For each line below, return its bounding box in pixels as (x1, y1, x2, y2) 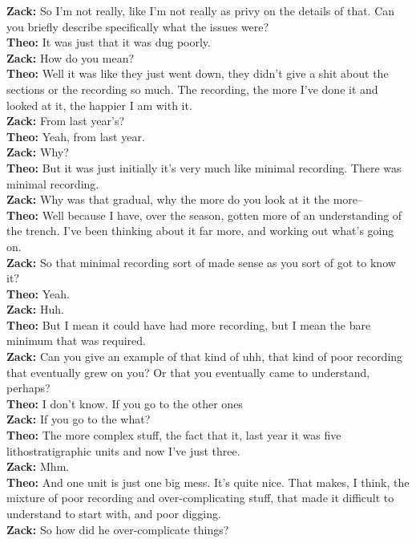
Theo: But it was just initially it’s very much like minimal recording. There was (6, 159, 402, 176)
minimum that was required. (6, 332, 146, 349)
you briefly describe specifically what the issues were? (6, 18, 269, 34)
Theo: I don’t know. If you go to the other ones (6, 395, 243, 411)
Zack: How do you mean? (6, 49, 135, 66)
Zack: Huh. (6, 301, 64, 318)
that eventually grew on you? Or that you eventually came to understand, (6, 363, 370, 380)
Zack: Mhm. (6, 458, 70, 475)
